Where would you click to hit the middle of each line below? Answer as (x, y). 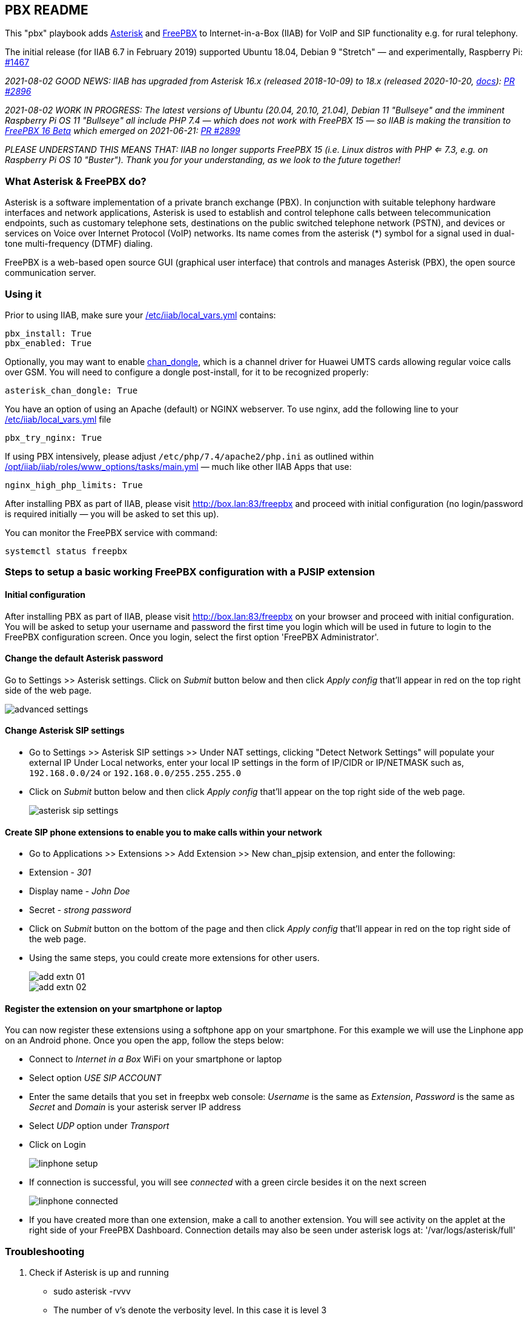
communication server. (51, 273)
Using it (23, 294)
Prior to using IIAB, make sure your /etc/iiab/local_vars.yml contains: (140, 315)
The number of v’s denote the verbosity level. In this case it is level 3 (190, 1310)
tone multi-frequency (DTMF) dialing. (79, 244)
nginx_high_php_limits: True (74, 485)
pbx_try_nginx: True (54, 437)
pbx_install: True (48, 333)
